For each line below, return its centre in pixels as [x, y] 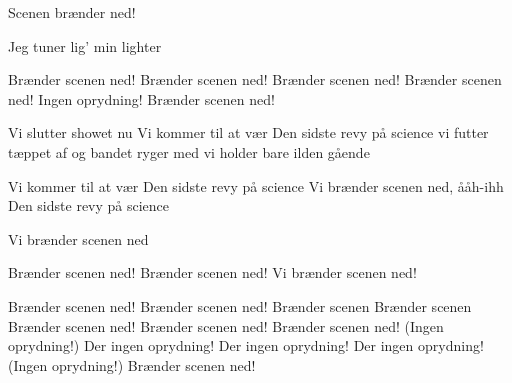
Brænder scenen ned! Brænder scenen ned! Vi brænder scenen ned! [212, 272]
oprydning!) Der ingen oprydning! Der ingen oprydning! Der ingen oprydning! [246, 345]
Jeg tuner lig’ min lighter [85, 45]
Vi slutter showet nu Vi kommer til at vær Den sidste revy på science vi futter [248, 132]
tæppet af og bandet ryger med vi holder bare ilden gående [189, 151]
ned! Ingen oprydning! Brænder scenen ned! [141, 98]
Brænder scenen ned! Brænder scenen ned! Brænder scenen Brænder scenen [240, 305]
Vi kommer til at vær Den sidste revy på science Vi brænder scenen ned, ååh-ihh [256, 185]
